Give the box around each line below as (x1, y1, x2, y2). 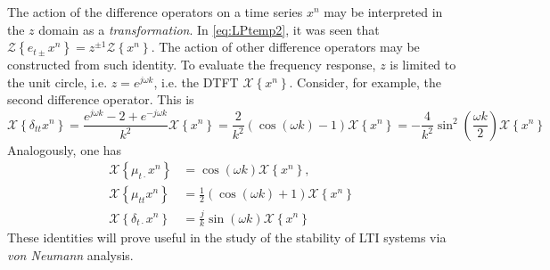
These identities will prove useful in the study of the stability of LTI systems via (7, 228, 447, 247)
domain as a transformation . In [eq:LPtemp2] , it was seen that (38, 20, 380, 38)
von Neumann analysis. (7, 245, 134, 264)
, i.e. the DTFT (153, 72, 239, 91)
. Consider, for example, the (289, 72, 442, 91)
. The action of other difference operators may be (151, 37, 420, 56)
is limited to (390, 55, 456, 74)
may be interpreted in (324, 3, 443, 20)
